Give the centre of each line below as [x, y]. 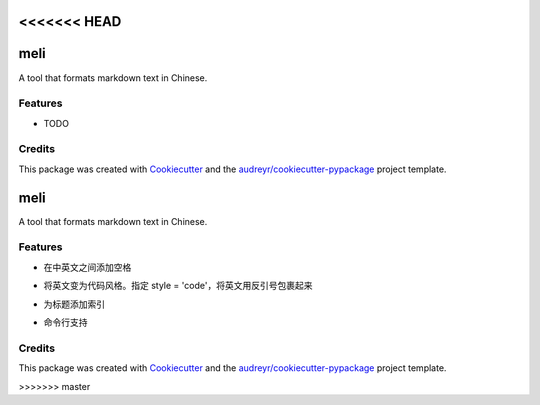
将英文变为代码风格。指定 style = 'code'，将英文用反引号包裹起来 [178, 286]
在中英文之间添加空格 [87, 267]
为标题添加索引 [74, 304]
